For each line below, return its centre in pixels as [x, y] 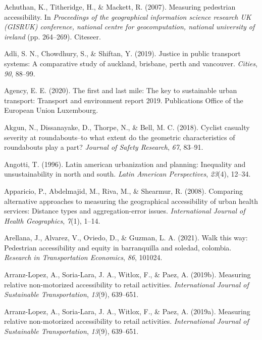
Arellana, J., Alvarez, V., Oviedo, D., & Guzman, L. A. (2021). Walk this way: [126, 238]
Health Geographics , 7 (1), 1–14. [52, 220]
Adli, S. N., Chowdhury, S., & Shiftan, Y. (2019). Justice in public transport [122, 53]
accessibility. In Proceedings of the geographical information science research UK [128, 16]
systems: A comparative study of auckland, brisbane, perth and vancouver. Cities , [131, 63]
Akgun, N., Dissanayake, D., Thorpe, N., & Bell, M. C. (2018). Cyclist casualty [127, 127]
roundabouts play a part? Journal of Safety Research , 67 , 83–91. [104, 147]
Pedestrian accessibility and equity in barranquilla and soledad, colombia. [118, 247]
